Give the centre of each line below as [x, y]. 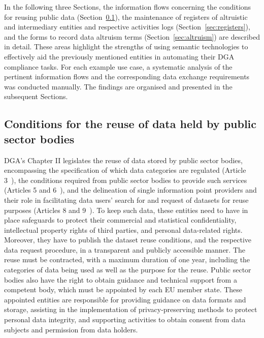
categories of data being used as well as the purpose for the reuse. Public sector [128, 270]
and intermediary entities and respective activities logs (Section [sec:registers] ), [127, 27]
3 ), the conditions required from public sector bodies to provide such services [126, 180]
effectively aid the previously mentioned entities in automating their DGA [119, 56]
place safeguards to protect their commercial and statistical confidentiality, [120, 220]
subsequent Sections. [36, 96]
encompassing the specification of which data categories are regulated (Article [125, 170]
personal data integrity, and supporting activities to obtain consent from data [125, 319]
